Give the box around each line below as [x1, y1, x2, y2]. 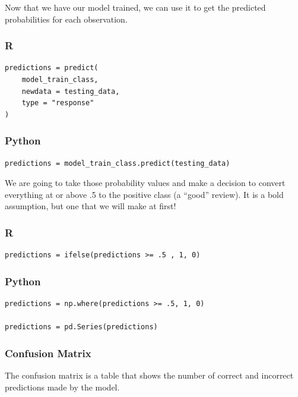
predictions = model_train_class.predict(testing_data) [5, 159, 230, 168]
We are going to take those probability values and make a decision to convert [5, 177, 286, 189]
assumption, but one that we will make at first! [5, 200, 176, 212]
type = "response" [21, 99, 94, 108]
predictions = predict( [5, 64, 99, 73]
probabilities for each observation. [5, 12, 128, 25]
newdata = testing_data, [21, 87, 120, 96]
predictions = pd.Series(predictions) [5, 323, 158, 332]
